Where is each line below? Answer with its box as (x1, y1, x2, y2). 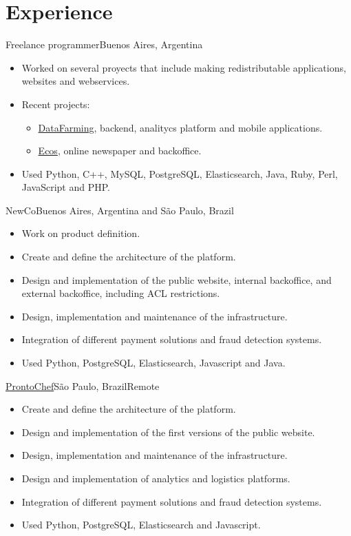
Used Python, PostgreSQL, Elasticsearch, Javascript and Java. (21, 355, 286, 370)
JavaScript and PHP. (21, 180, 111, 194)
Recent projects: (21, 96, 90, 111)
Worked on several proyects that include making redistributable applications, (21, 60, 346, 74)
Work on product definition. (21, 226, 140, 240)
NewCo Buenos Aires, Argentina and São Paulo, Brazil (6, 203, 234, 217)
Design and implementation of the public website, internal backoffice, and (21, 272, 332, 287)
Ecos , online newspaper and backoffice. (38, 143, 202, 158)
